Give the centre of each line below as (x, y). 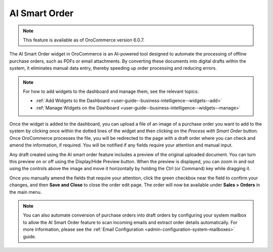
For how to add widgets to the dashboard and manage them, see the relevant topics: (111, 91)
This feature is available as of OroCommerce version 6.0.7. (84, 40)
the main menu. (26, 192)
